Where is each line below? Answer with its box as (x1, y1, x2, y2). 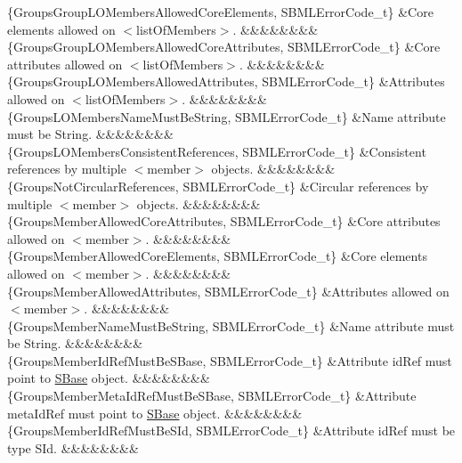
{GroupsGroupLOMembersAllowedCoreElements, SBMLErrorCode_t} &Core (7, 3, 434, 20)
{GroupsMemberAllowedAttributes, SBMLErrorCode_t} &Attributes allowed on (7, 281, 450, 300)
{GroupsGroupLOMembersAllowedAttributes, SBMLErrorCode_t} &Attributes (7, 72, 445, 91)
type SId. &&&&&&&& (7, 438, 139, 457)
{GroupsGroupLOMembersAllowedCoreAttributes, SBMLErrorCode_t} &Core (7, 37, 441, 56)
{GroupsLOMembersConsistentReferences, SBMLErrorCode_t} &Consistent (7, 142, 426, 160)
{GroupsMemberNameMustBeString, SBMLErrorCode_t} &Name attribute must (7, 316, 455, 335)
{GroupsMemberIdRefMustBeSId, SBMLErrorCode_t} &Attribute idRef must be (7, 421, 456, 440)
